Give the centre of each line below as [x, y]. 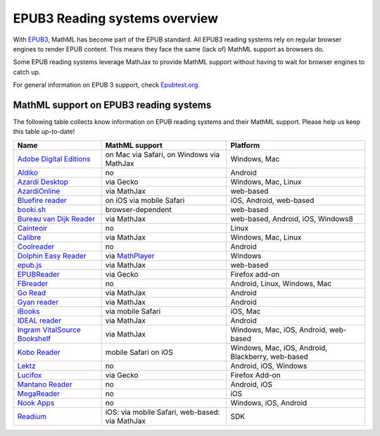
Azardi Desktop [43, 182]
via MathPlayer [130, 256]
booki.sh [31, 209]
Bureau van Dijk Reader [56, 218]
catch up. [27, 72]
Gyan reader [38, 301]
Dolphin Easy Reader [52, 256]
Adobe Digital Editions [54, 158]
